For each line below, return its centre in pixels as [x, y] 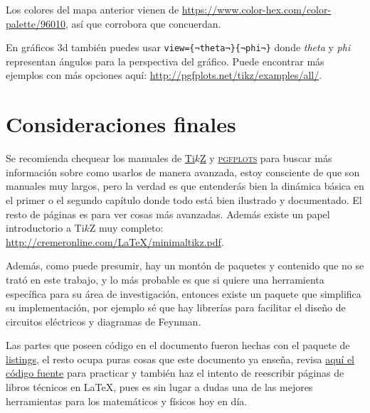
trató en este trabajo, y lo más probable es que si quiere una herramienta [165, 279]
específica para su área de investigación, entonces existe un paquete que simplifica [184, 293]
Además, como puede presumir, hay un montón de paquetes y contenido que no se [185, 265]
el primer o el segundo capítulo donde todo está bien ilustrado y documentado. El [184, 199]
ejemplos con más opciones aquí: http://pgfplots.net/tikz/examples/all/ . [164, 75]
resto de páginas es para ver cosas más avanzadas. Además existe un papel [168, 214]
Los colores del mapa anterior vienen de [92, 9]
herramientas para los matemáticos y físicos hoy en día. [127, 401]
